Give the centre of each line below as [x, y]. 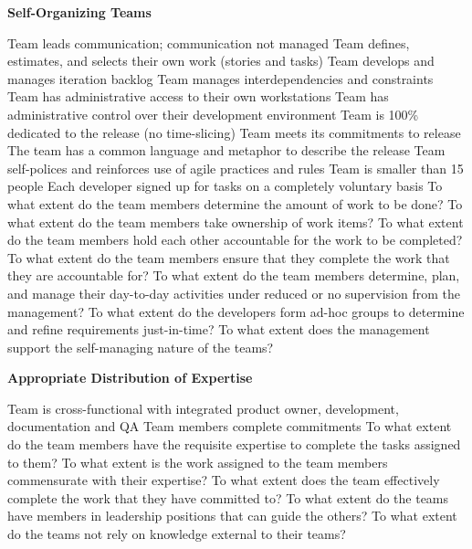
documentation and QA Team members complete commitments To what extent [230, 426]
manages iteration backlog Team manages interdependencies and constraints [220, 78]
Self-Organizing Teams [79, 12]
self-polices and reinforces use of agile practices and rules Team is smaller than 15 [236, 168]
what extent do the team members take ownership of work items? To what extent [236, 222]
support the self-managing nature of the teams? [141, 347]
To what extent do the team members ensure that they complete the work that [229, 257]
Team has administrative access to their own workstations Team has [198, 96]
